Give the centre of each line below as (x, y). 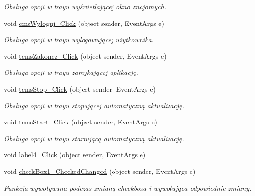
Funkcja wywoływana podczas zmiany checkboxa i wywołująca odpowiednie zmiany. (128, 187)
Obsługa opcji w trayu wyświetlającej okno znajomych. (85, 6)
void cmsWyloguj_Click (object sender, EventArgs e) (84, 23)
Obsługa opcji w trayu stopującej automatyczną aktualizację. (94, 105)
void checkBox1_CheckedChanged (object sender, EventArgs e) (100, 171)
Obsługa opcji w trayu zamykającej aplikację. (71, 72)
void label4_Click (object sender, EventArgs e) (75, 155)
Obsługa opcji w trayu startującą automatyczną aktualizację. (94, 138)
